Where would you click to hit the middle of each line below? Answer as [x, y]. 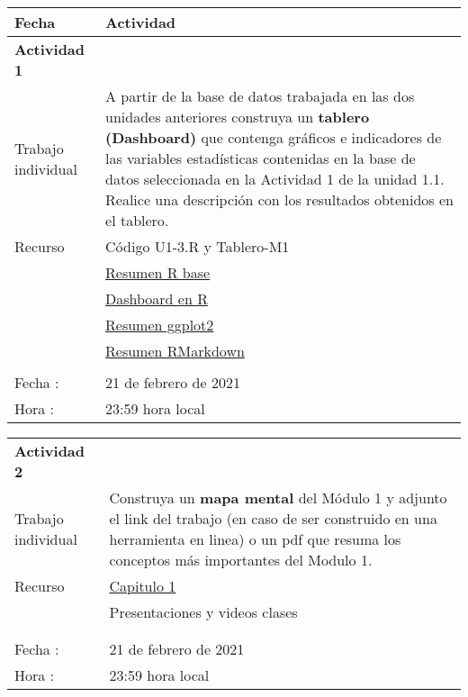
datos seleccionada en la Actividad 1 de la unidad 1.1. [275, 179]
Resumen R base [158, 272]
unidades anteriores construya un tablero [238, 117]
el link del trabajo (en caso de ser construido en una [273, 518]
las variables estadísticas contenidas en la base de [261, 158]
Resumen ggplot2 [160, 325]
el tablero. [137, 220]
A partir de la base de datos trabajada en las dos [260, 96]
